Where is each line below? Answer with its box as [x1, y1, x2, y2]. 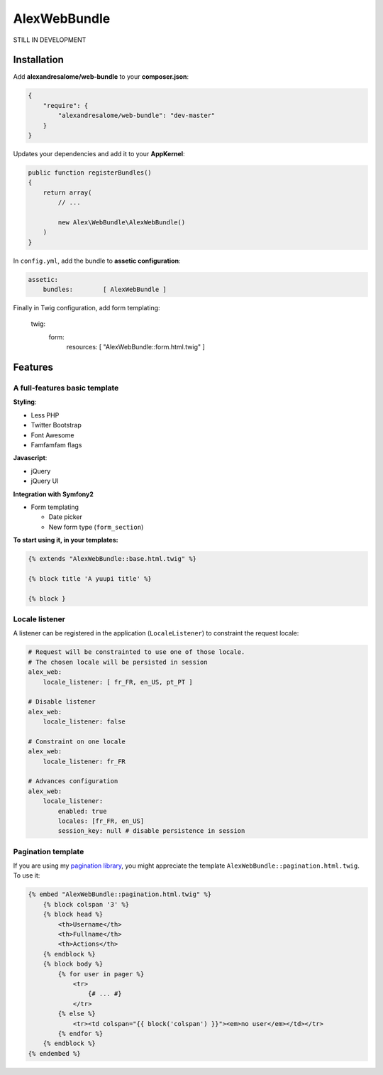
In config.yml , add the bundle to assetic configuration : [13, 256, 181, 265]
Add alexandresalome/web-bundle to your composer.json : [13, 72, 189, 81]
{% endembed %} [28, 1049, 81, 1057]
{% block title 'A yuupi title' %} [28, 574, 152, 582]
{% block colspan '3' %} [43, 900, 130, 908]
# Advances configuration [28, 777, 118, 785]
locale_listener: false [43, 718, 126, 726]
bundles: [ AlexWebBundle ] [43, 285, 167, 294]
